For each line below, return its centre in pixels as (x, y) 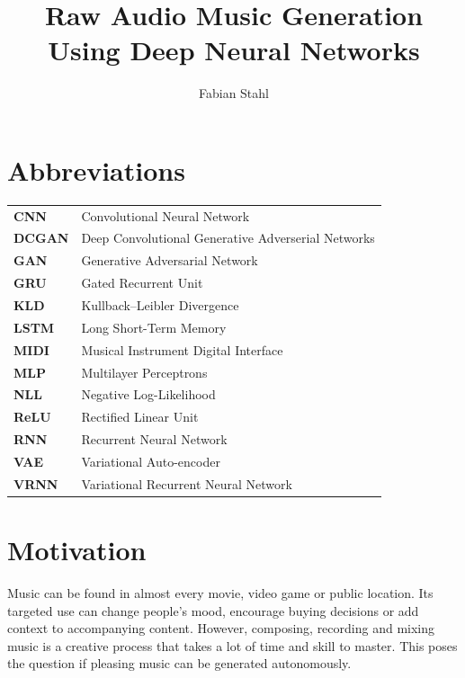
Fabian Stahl (233, 93)
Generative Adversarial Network (170, 260)
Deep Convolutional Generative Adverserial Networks (228, 238)
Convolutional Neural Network (165, 215)
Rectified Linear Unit (140, 417)
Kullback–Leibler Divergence (160, 304)
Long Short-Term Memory (154, 327)
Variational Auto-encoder (151, 461)
